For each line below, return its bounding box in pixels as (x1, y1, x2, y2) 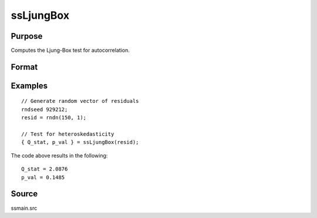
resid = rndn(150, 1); (21, 115, 87, 121)
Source (11, 189, 38, 199)
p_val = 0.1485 (21, 174, 65, 180)
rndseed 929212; (21, 106, 68, 113)
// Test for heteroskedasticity (21, 131, 114, 137)
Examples (11, 81, 48, 90)
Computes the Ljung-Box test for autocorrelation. (11, 47, 130, 54)
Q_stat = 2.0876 (21, 166, 68, 173)
